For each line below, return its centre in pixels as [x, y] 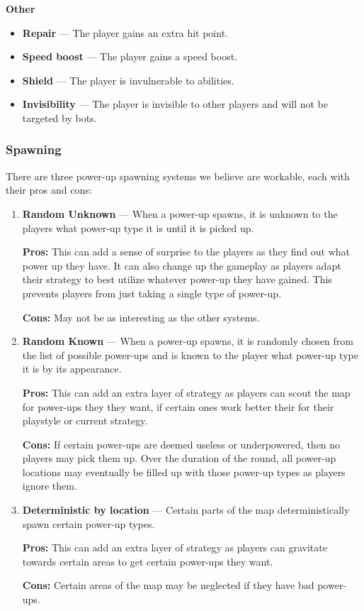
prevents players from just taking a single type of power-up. [152, 293]
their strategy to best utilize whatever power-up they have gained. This [177, 279]
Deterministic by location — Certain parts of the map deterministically [186, 510]
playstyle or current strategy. [85, 420]
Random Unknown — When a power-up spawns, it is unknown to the [180, 213]
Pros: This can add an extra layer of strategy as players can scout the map [186, 392]
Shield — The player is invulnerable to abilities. [128, 80]
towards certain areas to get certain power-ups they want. [148, 561]
